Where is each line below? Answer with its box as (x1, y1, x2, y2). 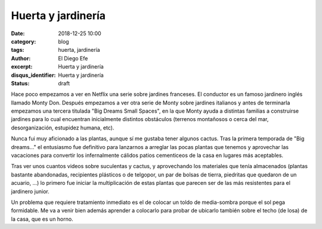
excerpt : (11, 63, 33, 70)
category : (11, 38, 36, 45)
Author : (11, 54, 31, 62)
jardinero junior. (11, 188, 50, 195)
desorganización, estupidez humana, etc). (11, 124, 114, 131)
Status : (11, 79, 30, 86)
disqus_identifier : (11, 72, 56, 79)
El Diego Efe (58, 54, 88, 62)
